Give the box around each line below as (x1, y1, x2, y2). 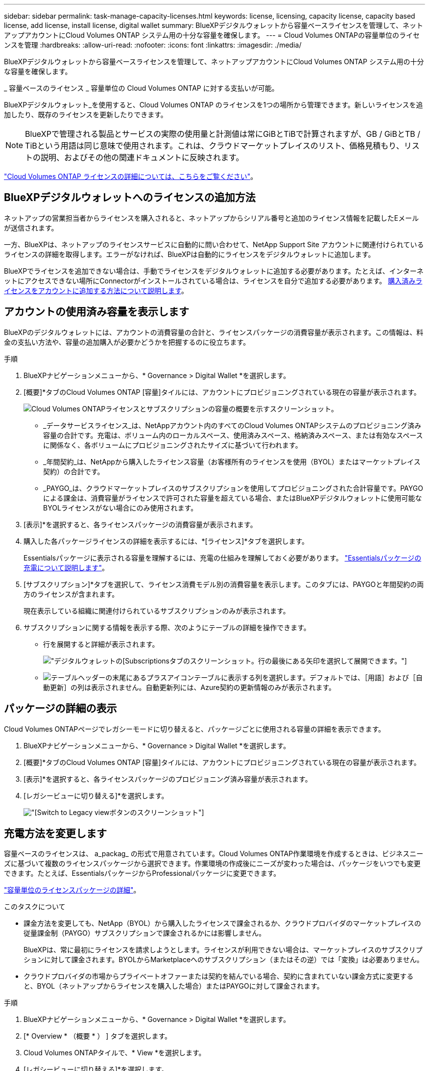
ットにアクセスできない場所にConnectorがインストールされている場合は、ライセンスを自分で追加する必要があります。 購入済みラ (4, 276, 423, 285)
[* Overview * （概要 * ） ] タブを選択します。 (24, 1032, 171, 1041)
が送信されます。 (4, 223, 58, 232)
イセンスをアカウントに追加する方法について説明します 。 (4, 286, 188, 295)
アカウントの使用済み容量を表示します (4, 306, 189, 318)
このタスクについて (4, 902, 66, 911)
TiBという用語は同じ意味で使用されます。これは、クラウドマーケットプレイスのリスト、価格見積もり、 (25, 141, 404, 151)
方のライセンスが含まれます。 (24, 589, 119, 598)
